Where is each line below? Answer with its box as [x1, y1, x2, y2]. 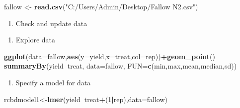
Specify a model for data [15, 77, 91, 87]
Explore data [15, 35, 55, 45]
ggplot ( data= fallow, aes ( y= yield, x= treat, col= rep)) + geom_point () [4, 51, 215, 61]
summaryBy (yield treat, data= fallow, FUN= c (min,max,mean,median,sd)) [4, 61, 237, 71]
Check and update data [15, 18, 87, 28]
